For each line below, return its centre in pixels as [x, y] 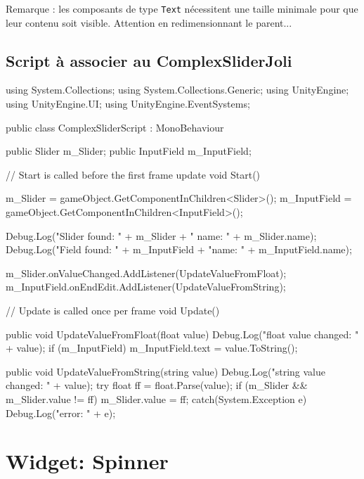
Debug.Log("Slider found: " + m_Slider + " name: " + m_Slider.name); [161, 235]
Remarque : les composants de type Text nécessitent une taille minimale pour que [182, 8]
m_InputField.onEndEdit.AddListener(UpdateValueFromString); [146, 287]
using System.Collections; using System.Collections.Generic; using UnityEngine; [177, 90]
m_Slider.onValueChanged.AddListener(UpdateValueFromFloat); [146, 273]
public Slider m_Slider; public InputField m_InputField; [129, 151]
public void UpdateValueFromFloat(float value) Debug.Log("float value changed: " [182, 334]
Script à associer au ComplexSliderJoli [149, 60]
